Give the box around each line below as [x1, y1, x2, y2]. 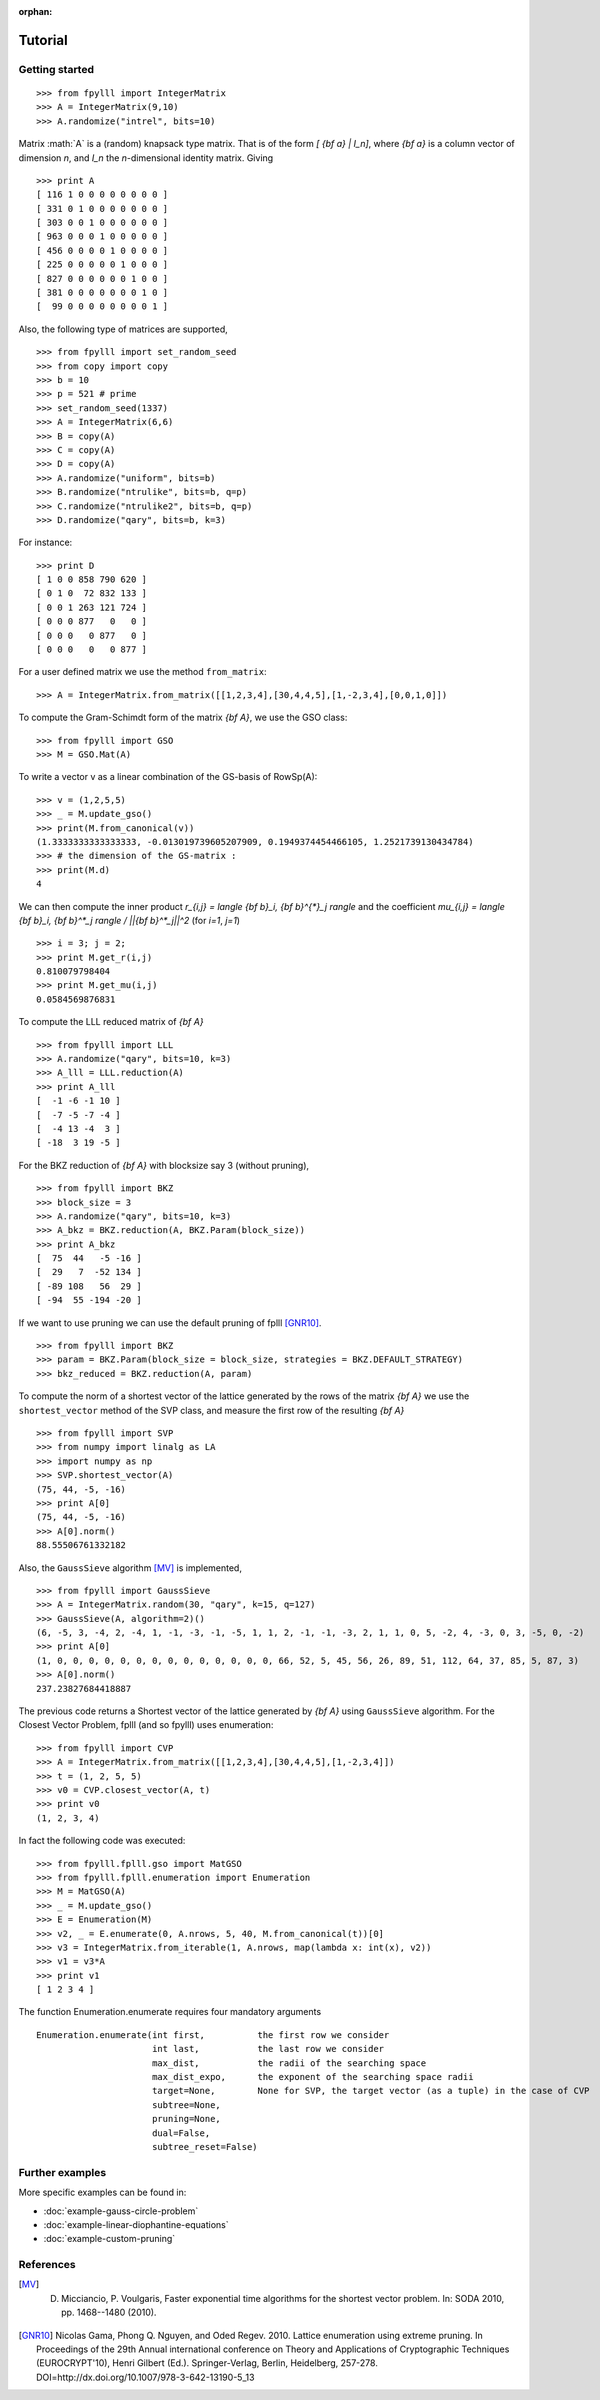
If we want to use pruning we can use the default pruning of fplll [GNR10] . [18, 1316, 322, 1329]
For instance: [18, 536, 73, 549]
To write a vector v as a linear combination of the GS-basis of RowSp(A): [18, 771, 318, 783]
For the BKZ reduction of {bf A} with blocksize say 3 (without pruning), [18, 1159, 310, 1171]
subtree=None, [151, 2099, 222, 2110]
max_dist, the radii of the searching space [151, 2057, 427, 2069]
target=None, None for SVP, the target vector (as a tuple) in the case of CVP [151, 2085, 590, 2097]
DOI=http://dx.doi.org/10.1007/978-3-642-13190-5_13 [36, 2371, 255, 2383]
